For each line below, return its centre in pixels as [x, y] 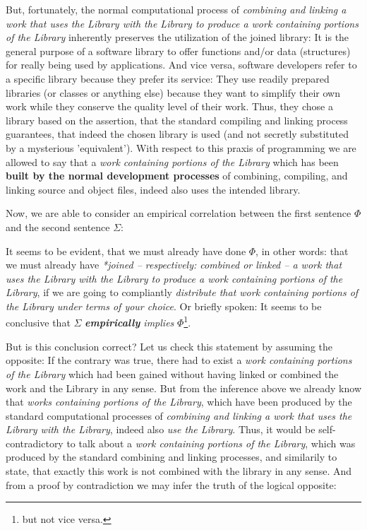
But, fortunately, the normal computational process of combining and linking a [176, 9]
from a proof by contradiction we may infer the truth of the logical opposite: [171, 484]
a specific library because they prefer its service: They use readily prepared [168, 78]
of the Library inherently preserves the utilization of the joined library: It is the [178, 37]
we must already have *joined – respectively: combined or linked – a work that [174, 265]
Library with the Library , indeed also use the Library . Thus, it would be [161, 429]
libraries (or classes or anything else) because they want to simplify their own [173, 92]
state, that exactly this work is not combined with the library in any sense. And [179, 471]
